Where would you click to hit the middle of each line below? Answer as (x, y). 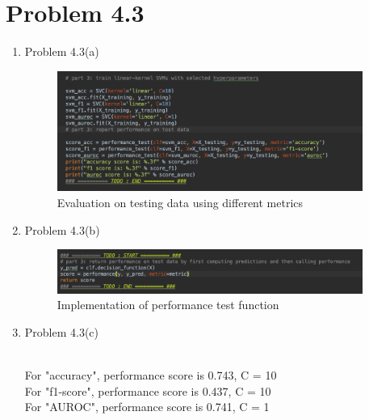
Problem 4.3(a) (62, 51)
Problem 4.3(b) (62, 229)
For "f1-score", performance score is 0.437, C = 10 (148, 390)
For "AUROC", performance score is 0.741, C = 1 (147, 407)
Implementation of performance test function (168, 305)
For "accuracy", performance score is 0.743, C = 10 (151, 375)
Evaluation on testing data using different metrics (180, 203)
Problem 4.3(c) (62, 332)
